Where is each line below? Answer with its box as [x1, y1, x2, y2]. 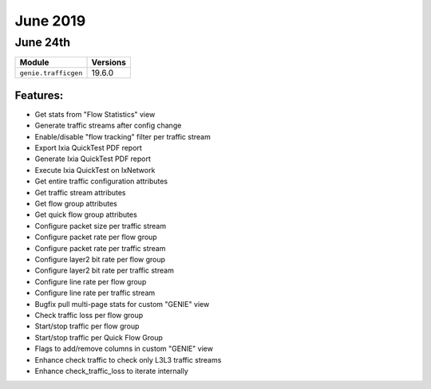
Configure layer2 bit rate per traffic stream [34, 265, 175, 275]
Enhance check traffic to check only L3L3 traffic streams [34, 355, 222, 364]
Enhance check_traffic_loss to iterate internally [34, 366, 189, 375]
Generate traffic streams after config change [34, 120, 182, 131]
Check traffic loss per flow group [34, 310, 144, 320]
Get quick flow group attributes [34, 210, 137, 219]
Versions [91, 57, 127, 68]
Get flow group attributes [34, 199, 117, 209]
